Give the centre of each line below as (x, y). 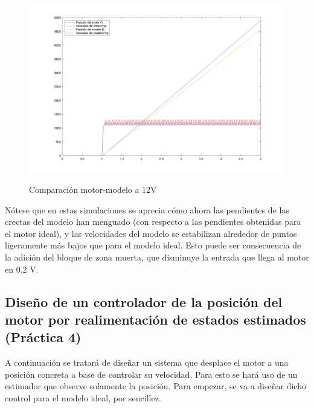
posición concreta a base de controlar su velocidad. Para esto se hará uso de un (151, 374)
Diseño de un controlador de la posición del (144, 301)
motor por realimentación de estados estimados (155, 319)
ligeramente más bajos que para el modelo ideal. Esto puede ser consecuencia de (153, 245)
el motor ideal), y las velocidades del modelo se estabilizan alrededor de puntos (151, 233)
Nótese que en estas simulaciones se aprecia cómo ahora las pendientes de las (147, 209)
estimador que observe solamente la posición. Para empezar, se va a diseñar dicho (155, 386)
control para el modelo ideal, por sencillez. (83, 397)
